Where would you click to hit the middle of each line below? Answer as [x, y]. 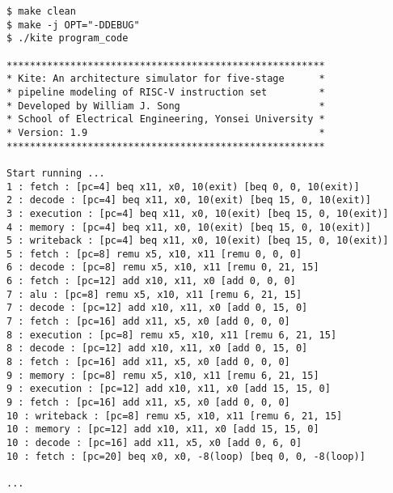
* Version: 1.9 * [166, 132]
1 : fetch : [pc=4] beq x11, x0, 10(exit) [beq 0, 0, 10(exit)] [183, 187]
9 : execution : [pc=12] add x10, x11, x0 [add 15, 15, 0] [169, 389]
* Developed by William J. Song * [166, 106]
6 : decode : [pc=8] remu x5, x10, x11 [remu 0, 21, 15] [163, 268]
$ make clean [41, 11]
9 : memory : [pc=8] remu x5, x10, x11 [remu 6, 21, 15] [163, 375]
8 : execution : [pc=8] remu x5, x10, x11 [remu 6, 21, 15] [172, 335]
